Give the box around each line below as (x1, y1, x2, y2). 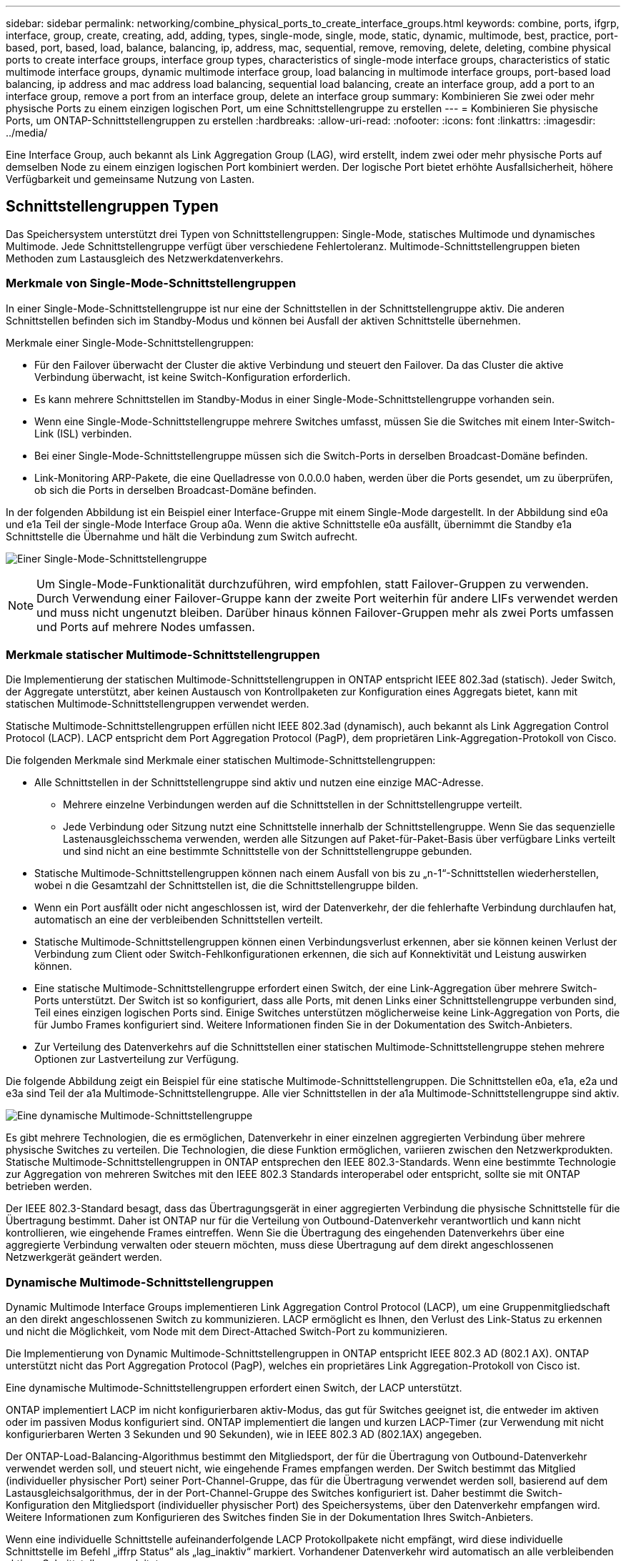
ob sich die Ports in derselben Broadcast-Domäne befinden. (34, 483, 317, 496)
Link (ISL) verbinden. (34, 427, 132, 440)
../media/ (6, 127, 48, 139)
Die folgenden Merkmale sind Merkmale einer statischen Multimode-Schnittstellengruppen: (6, 754, 436, 767)
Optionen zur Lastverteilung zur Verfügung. (34, 1053, 239, 1066)
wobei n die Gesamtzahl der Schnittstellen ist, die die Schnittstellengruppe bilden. (34, 879, 419, 892)
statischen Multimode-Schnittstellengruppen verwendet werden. (6, 698, 309, 710)
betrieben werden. (6, 1180, 92, 1193)
